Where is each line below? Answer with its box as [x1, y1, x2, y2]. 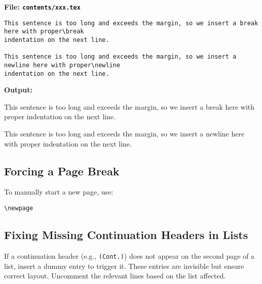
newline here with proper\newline [4, 61, 121, 69]
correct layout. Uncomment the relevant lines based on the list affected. [4, 270, 226, 281]
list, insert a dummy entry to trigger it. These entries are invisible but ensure [4, 260, 244, 271]
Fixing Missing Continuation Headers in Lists [4, 227, 248, 243]
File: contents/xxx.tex [4, 2, 81, 12]
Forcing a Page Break [4, 163, 120, 178]
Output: [4, 84, 32, 95]
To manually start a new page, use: [4, 186, 114, 197]
